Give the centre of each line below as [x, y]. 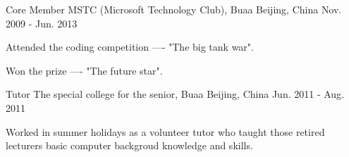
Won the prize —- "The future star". [84, 70]
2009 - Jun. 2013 [42, 23]
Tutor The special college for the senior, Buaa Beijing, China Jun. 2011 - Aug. [175, 94]
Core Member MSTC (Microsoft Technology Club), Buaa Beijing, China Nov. [174, 9]
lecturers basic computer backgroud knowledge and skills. [129, 145]
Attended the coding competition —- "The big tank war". [130, 47]
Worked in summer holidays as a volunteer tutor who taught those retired [165, 131]
